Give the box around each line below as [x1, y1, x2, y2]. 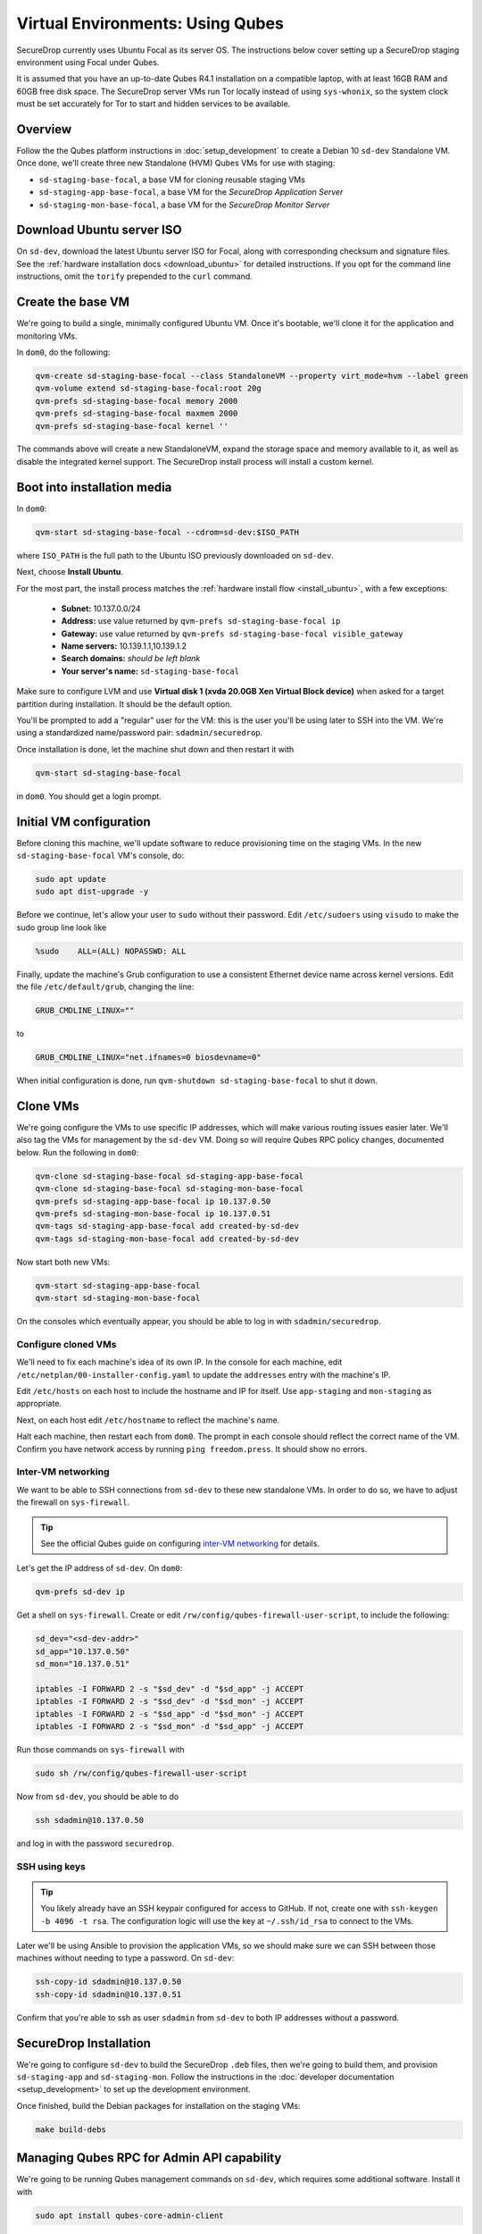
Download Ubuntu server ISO [16, 223, 182, 238]
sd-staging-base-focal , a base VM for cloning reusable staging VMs [38, 174, 305, 185]
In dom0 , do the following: [16, 347, 111, 357]
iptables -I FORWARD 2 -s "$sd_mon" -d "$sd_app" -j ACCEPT [35, 1721, 304, 1731]
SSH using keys [16, 1860, 87, 1872]
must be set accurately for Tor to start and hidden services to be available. [16, 98, 291, 109]
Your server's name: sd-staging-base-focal [61, 666, 240, 676]
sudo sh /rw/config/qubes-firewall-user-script [35, 1768, 247, 1778]
